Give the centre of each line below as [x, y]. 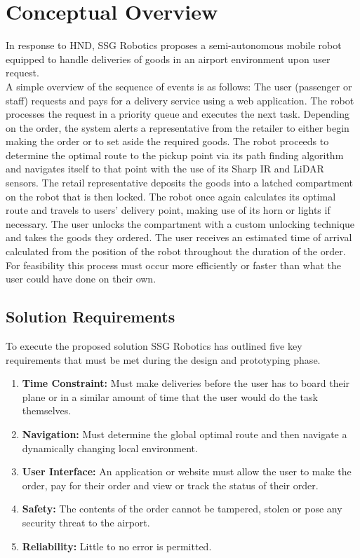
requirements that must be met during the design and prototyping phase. [163, 359]
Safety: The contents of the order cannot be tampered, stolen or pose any [182, 509]
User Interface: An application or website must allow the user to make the [187, 471]
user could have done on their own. [81, 279]
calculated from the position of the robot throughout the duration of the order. [176, 251]
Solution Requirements [91, 317]
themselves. [47, 410]
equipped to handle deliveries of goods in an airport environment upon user [168, 59]
